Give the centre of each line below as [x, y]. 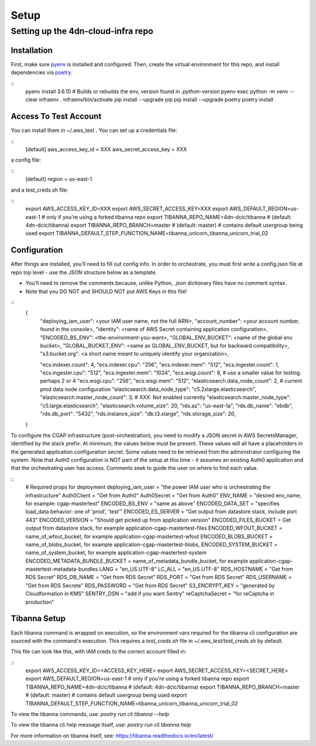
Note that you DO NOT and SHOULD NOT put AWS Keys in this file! [106, 291]
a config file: [26, 160]
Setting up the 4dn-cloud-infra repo [82, 31]
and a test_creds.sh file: [39, 190]
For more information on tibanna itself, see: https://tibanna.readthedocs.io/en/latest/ [112, 735]
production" [40, 602]
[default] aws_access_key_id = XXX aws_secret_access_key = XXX [106, 149]
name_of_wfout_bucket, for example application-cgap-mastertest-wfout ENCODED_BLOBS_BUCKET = [149, 536]
